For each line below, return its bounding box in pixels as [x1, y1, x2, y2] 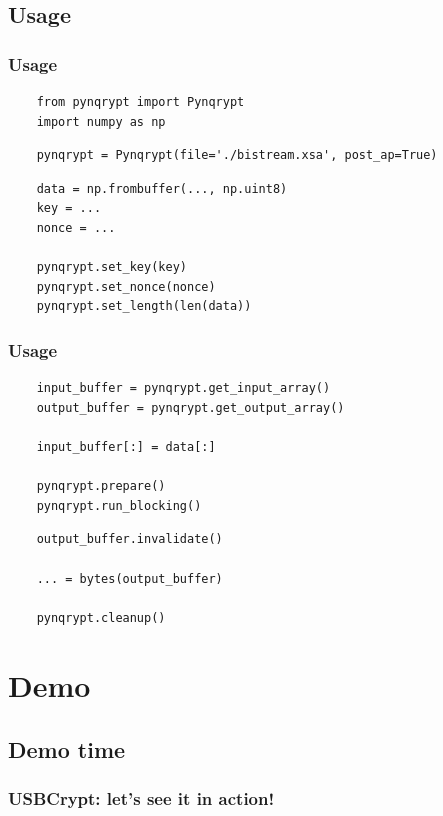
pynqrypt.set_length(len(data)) [36, 299, 252, 314]
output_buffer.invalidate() [36, 532, 223, 547]
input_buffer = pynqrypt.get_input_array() [36, 381, 331, 396]
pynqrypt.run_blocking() [36, 498, 202, 513]
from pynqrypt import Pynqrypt [36, 95, 245, 109]
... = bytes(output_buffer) [36, 571, 223, 586]
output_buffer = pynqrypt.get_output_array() [36, 400, 345, 415]
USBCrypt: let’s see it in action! [8, 786, 275, 811]
